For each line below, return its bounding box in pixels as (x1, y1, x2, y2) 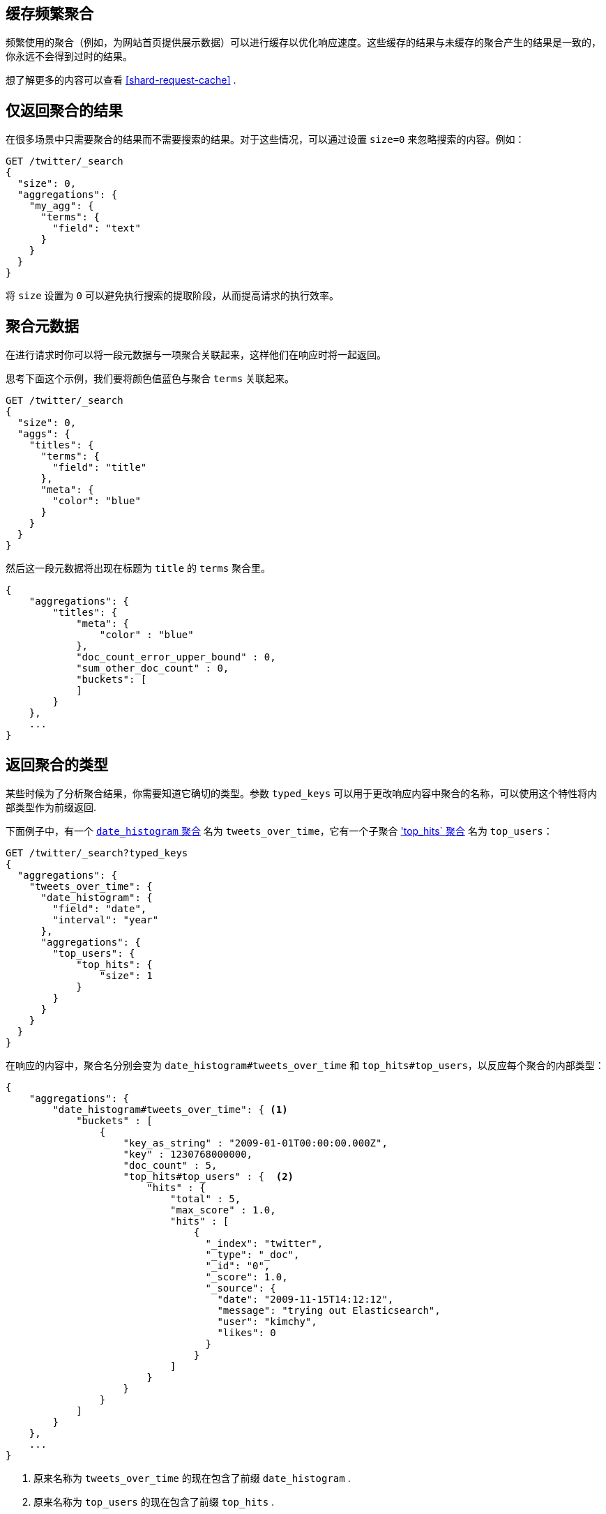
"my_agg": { (29, 200, 94, 212)
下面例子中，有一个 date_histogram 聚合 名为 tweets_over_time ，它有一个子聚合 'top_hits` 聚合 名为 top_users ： (6, 824, 553, 837)
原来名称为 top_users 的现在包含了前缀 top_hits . (33, 1495, 275, 1508)
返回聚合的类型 (6, 755, 108, 773)
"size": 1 (99, 969, 153, 981)
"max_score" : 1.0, (170, 1204, 276, 1216)
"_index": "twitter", (205, 1237, 324, 1249)
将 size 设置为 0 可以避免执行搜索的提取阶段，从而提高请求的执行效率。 (6, 289, 339, 302)
